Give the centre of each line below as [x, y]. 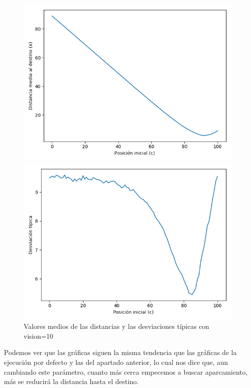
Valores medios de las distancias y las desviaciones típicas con [116, 326]
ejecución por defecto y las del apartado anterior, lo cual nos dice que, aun [116, 362]
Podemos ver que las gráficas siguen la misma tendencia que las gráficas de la [120, 352]
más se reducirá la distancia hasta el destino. [71, 381]
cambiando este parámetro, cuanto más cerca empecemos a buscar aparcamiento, [126, 372]
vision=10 [39, 336]
